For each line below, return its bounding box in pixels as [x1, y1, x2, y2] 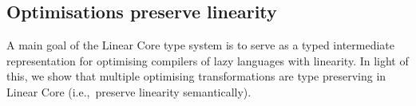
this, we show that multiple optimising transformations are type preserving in [6, 68, 386, 84]
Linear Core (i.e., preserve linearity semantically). [6, 83, 252, 100]
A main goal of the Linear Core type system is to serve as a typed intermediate [6, 37, 394, 53]
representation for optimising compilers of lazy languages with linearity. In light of [6, 52, 409, 69]
